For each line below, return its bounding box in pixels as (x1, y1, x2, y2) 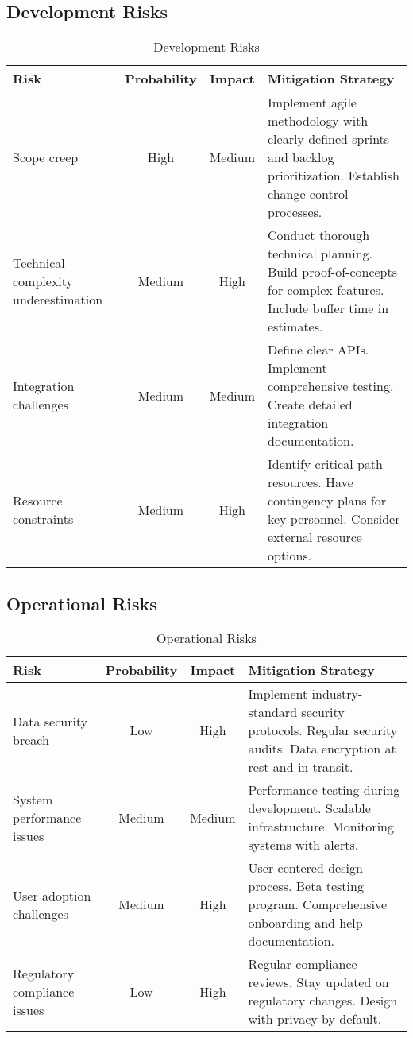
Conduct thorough (267, 226, 370, 245)
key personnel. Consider (267, 509, 400, 529)
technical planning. (267, 244, 373, 263)
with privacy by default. (248, 1009, 382, 1028)
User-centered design (248, 858, 363, 877)
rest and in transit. (248, 757, 353, 777)
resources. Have (267, 473, 353, 492)
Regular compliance (248, 955, 357, 974)
